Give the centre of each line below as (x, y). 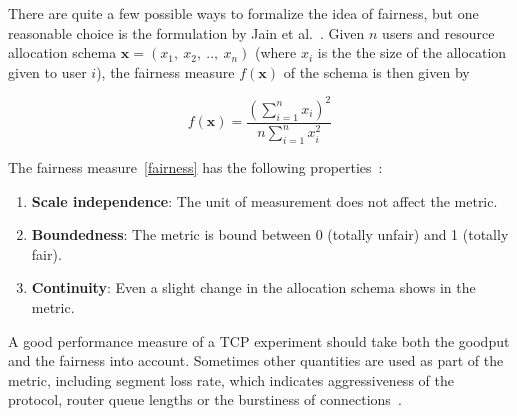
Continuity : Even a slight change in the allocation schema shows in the (253, 287)
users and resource (438, 32)
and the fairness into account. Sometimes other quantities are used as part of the (256, 360)
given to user (47, 71)
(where (276, 52)
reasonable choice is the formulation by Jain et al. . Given (186, 32)
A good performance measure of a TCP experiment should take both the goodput (259, 340)
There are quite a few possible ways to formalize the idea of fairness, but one (243, 13)
